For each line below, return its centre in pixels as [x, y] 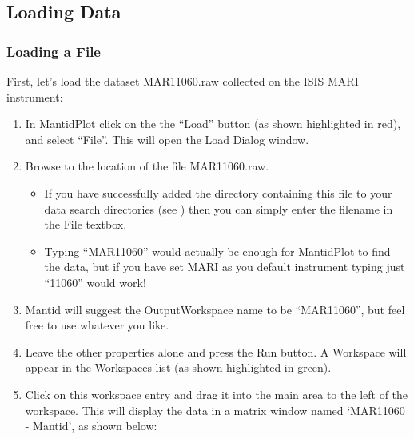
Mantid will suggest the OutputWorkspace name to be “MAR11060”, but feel [215, 309]
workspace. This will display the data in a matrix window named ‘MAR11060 [215, 410]
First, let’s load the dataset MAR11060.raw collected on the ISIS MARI [183, 81]
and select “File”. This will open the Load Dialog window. [167, 139]
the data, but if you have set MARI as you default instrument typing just [225, 267]
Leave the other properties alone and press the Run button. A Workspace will [216, 351]
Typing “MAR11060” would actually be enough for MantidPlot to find [217, 251]
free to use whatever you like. [97, 325]
